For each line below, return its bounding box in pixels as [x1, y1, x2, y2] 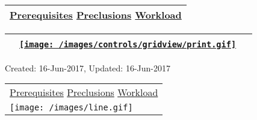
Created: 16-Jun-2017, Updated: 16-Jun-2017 [5, 61, 171, 74]
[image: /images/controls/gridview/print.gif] [19, 39, 237, 49]
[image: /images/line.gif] [10, 103, 133, 113]
